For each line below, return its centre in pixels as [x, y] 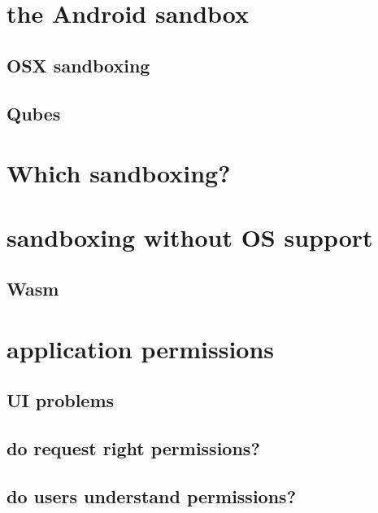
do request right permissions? [133, 448]
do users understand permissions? [152, 495]
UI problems [61, 400]
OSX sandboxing [78, 65]
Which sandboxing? [119, 173]
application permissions [141, 348]
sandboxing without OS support [190, 237]
